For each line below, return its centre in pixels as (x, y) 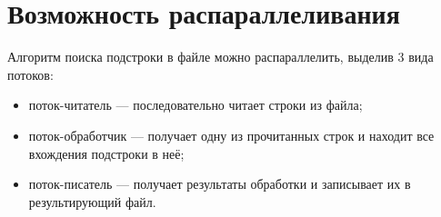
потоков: (30, 74)
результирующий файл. (92, 201)
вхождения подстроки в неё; (106, 153)
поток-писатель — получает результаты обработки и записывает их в (220, 184)
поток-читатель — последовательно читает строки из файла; (195, 105)
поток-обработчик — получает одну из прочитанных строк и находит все (231, 135)
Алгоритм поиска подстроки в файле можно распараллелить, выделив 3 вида (220, 57)
